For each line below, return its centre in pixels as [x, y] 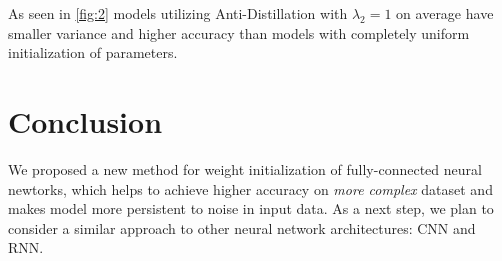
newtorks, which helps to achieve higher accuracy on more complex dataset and [250, 188]
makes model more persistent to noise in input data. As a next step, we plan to [251, 208]
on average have [445, 13]
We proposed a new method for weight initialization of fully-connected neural [245, 168]
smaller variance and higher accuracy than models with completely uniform [239, 32]
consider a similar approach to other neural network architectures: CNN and [242, 227]
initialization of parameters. [93, 52]
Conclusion [85, 120]
